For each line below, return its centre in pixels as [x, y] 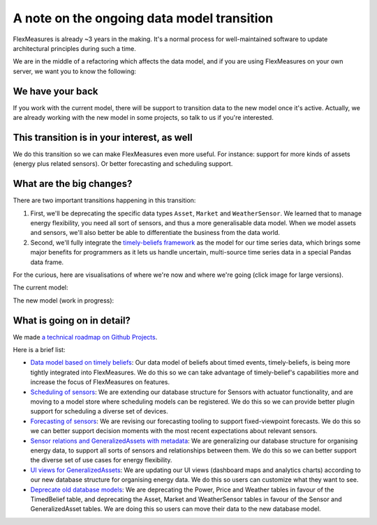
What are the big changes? [73, 184]
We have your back [56, 91]
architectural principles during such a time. [74, 48]
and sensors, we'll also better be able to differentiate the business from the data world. [155, 233]
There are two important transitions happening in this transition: [104, 200]
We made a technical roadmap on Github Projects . [85, 337]
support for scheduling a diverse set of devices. [99, 411]
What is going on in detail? [72, 320]
